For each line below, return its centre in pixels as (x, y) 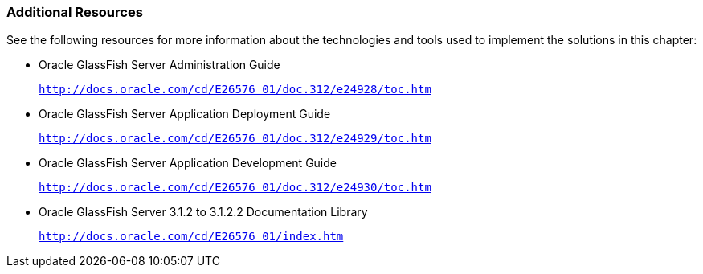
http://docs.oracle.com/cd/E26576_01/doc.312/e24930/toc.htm (235, 188)
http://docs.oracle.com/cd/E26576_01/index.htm (191, 237)
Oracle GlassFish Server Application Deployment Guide (185, 114)
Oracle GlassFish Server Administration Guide (159, 65)
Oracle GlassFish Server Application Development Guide (188, 163)
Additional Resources (75, 12)
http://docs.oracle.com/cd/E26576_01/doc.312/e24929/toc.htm (235, 139)
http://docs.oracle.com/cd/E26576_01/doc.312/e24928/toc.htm (235, 90)
